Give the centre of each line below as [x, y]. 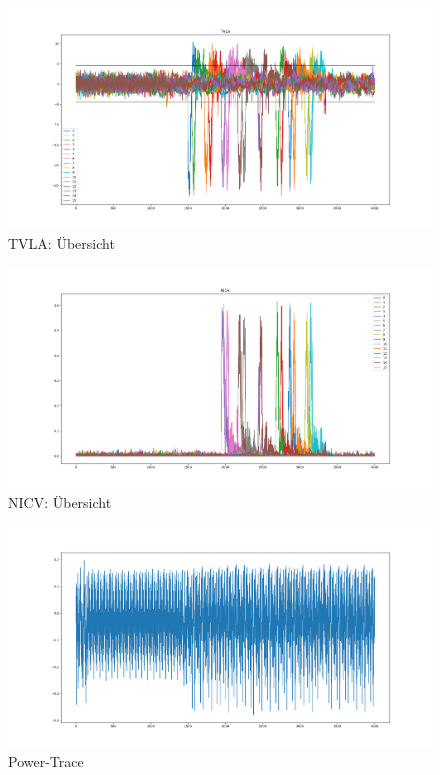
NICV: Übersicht [60, 501]
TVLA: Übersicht [61, 242]
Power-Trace [46, 760]
